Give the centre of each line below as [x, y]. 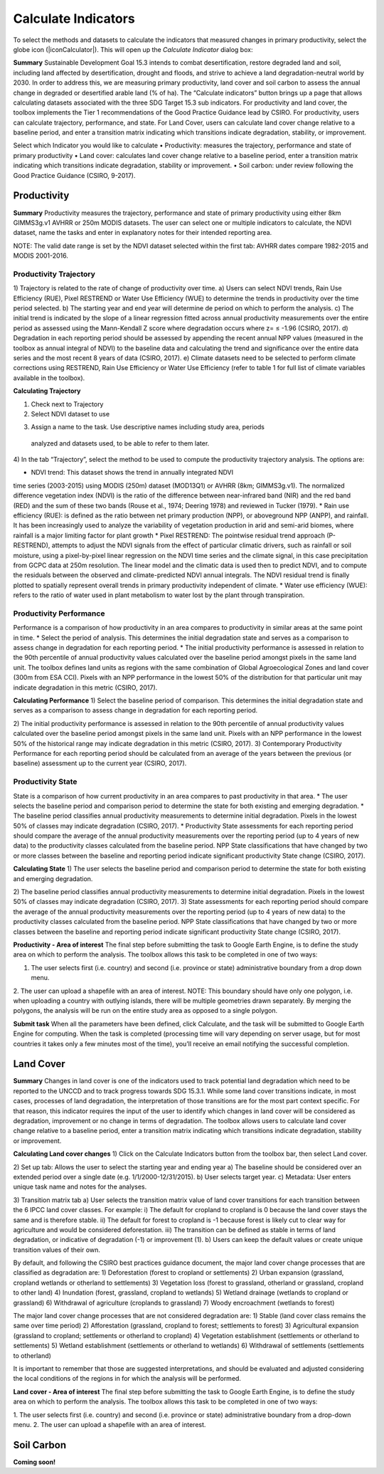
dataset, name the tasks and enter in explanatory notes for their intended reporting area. [143, 233]
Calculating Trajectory [47, 391]
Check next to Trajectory [67, 404]
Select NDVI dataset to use [70, 414]
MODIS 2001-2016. [41, 256]
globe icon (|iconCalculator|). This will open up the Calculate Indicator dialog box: [133, 49]
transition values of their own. [57, 1250]
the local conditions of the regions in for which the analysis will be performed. [127, 1379]
